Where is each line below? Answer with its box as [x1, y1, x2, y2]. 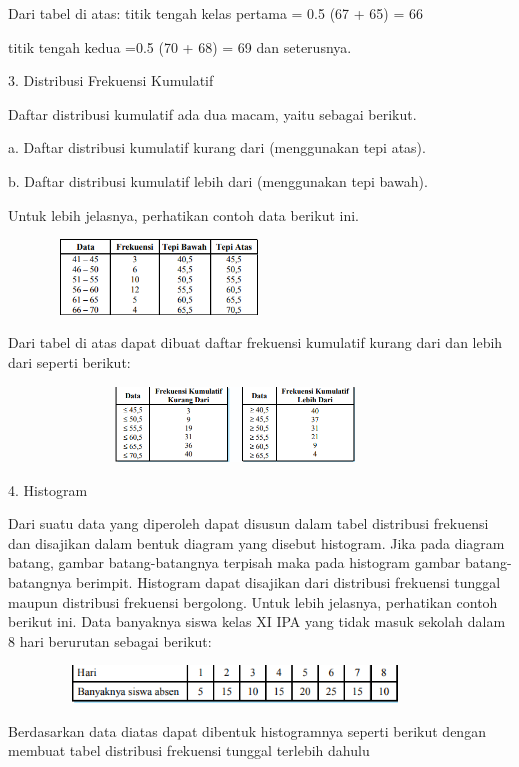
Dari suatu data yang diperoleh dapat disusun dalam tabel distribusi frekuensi [8, 513, 489, 534]
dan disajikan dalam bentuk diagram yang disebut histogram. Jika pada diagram [8, 532, 505, 553]
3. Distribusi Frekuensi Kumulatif [8, 70, 214, 91]
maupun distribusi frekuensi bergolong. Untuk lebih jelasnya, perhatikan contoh [8, 591, 498, 612]
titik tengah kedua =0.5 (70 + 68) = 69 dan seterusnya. [8, 36, 352, 57]
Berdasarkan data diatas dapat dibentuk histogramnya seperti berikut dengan [8, 720, 486, 741]
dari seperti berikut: [8, 351, 131, 372]
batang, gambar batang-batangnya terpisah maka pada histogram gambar [8, 552, 461, 573]
